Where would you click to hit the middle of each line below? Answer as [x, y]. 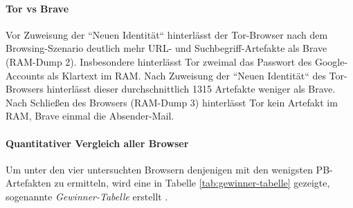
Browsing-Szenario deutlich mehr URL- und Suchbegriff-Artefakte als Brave [166, 48]
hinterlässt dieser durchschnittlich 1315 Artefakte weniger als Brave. [191, 89]
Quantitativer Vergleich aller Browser [97, 143]
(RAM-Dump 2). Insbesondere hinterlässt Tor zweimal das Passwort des [159, 61]
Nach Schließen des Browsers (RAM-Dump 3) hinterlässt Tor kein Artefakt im [172, 102]
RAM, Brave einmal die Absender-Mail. [90, 116]
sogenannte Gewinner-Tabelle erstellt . [87, 196]
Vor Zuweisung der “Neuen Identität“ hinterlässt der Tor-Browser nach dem [167, 34]
